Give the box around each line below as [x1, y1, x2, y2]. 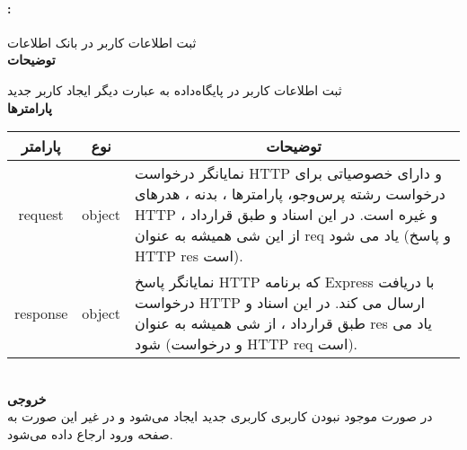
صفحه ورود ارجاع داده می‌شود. [7, 424, 173, 443]
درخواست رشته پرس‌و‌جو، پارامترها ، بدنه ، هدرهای [135, 183, 445, 205]
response [14, 302, 68, 323]
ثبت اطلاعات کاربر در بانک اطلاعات [7, 32, 197, 51]
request [18, 204, 64, 225]
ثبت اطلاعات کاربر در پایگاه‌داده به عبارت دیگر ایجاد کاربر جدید [7, 80, 342, 99]
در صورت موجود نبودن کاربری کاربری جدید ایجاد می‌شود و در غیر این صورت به [7, 407, 433, 426]
